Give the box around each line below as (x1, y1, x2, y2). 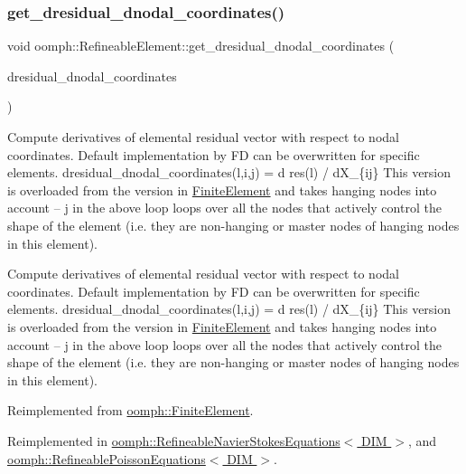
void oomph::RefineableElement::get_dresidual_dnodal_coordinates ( (7, 36, 395, 55)
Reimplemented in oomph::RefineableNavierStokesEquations (7, 431, 340, 450)
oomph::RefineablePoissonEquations (7, 449, 206, 468)
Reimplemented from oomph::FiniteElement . (7, 401, 254, 420)
